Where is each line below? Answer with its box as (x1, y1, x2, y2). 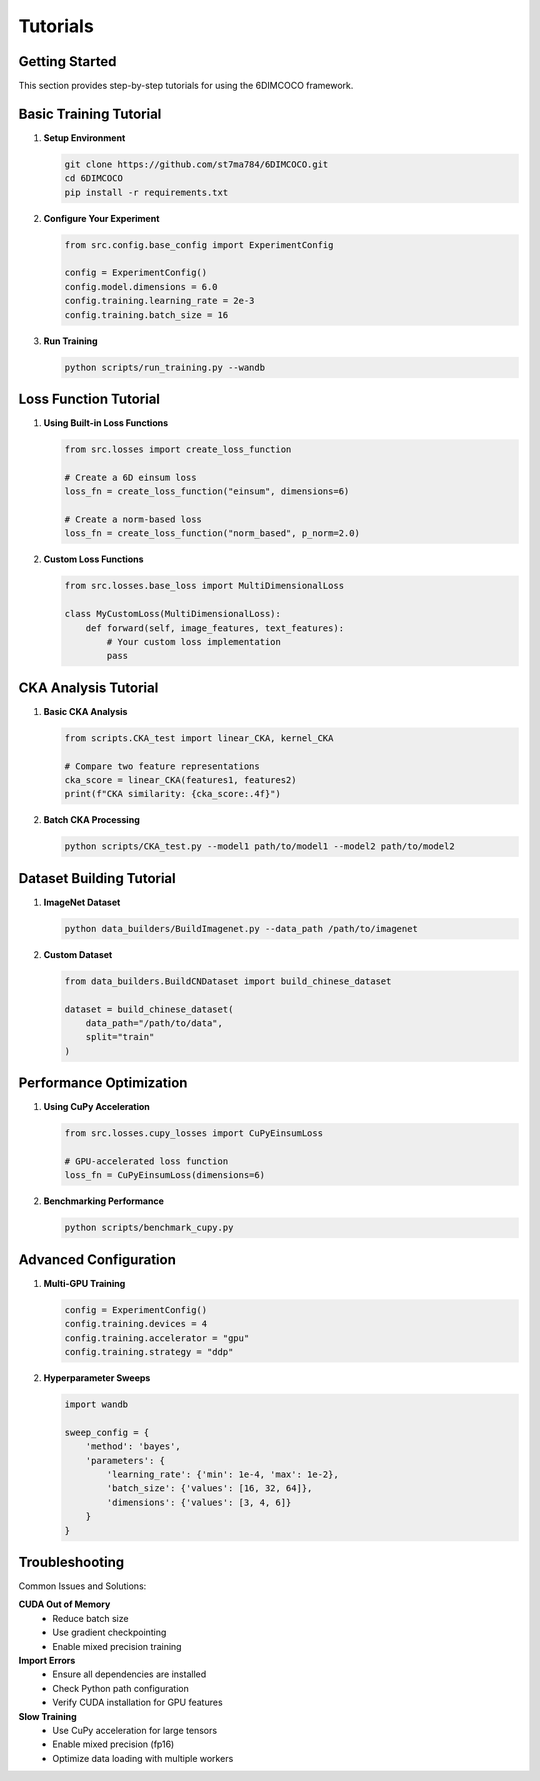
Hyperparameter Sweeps (43, 1372, 151, 1384)
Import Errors (18, 1655, 76, 1667)
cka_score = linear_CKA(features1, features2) (64, 775, 297, 786)
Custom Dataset (43, 948, 113, 960)
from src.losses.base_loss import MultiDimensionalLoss (64, 580, 345, 592)
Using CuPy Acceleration (43, 1101, 150, 1113)
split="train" (85, 1031, 155, 1043)
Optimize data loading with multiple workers (52, 1752, 234, 1764)
